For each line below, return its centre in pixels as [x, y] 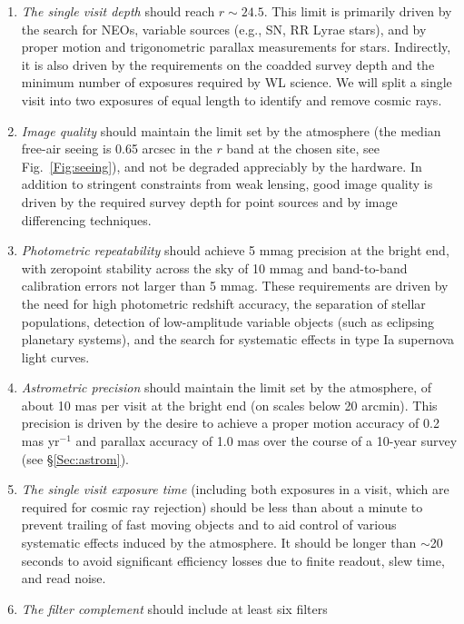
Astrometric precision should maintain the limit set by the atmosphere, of [226, 387]
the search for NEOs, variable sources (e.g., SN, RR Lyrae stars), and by [224, 29]
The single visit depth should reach [118, 11]
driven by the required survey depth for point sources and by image [209, 201]
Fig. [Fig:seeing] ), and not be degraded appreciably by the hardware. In [222, 166]
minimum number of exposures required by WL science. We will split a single [237, 82]
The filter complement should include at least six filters [174, 608]
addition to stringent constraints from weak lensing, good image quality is [227, 184]
